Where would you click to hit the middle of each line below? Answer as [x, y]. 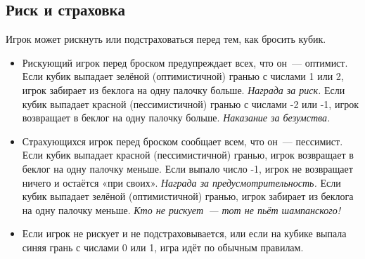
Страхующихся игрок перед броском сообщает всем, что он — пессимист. [182, 141]
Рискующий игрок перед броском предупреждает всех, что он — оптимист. [185, 62]
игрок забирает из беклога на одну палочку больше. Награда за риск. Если [184, 89]
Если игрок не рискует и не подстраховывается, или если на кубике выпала [184, 233]
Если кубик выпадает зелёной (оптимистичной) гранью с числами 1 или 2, [183, 76]
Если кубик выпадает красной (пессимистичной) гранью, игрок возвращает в [188, 155]
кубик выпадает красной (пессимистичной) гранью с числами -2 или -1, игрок [190, 104]
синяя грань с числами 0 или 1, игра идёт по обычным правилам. [163, 247]
